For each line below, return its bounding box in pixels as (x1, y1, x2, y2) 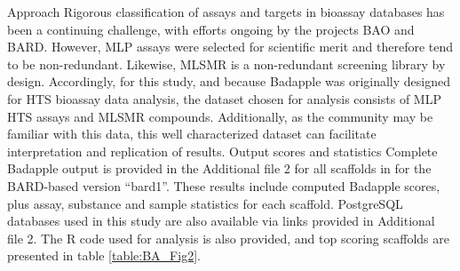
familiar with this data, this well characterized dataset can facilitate (7, 124, 377, 143)
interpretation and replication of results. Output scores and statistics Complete (7, 141, 438, 160)
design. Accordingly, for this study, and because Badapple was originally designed (7, 72, 450, 91)
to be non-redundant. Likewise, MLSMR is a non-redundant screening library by (7, 54, 446, 73)
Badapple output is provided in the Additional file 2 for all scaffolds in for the (7, 159, 432, 178)
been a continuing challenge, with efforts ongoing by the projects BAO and (7, 20, 415, 38)
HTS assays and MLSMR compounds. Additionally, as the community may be (7, 107, 433, 125)
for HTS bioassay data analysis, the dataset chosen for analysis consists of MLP (7, 89, 441, 108)
